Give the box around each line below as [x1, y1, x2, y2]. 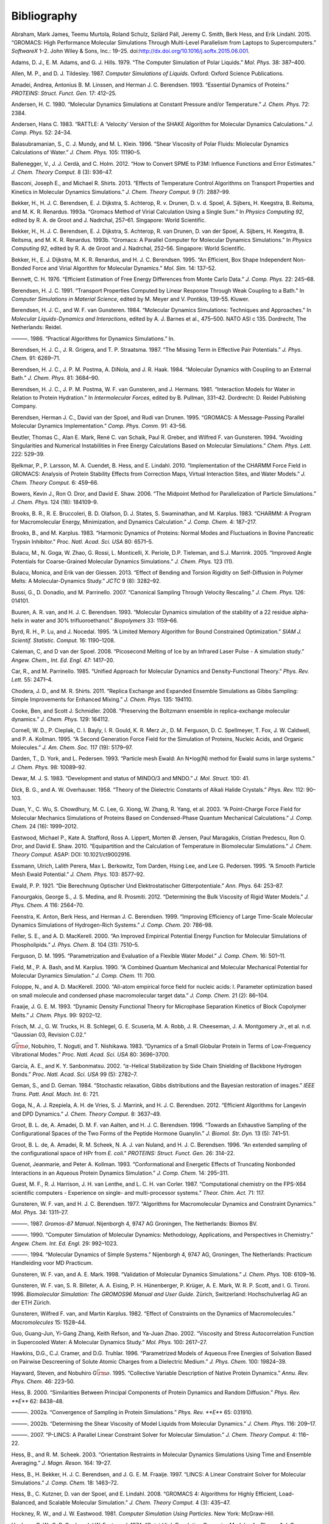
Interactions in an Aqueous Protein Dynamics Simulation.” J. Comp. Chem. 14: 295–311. [11, 1169, 229, 1177]
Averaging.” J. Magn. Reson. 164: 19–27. [11, 1459, 111, 1467]
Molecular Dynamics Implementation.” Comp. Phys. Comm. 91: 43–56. [11, 422, 187, 430]
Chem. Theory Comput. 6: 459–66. [11, 479, 99, 486]
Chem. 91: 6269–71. [11, 354, 61, 362]
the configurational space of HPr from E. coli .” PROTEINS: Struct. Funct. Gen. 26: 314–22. [11, 1150, 235, 1157]
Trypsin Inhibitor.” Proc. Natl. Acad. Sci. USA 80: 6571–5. [11, 538, 154, 545]
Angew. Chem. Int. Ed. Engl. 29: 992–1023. [11, 1239, 118, 1247]
